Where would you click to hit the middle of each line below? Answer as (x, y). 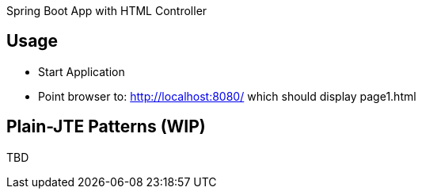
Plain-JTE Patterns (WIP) (106, 127)
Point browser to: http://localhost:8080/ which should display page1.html (227, 96)
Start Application (82, 71)
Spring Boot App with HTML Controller (107, 11)
